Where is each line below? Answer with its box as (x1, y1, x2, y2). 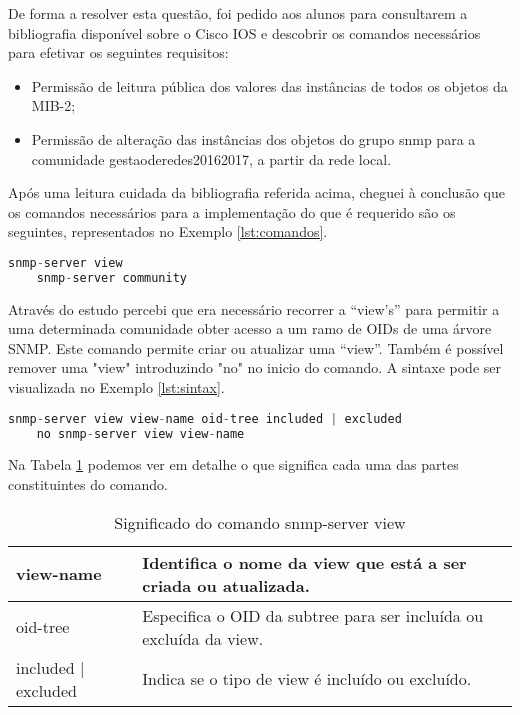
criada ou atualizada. (142, 573, 310, 597)
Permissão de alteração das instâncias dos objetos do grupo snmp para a (31, 128, 476, 149)
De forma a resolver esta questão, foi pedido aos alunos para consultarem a (8, 3, 468, 23)
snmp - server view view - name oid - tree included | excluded (8, 411, 402, 426)
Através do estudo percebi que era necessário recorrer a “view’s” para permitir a (8, 298, 500, 319)
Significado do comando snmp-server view (114, 510, 406, 534)
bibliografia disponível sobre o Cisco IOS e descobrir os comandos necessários (8, 22, 481, 43)
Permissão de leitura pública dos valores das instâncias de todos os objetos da (31, 75, 508, 96)
